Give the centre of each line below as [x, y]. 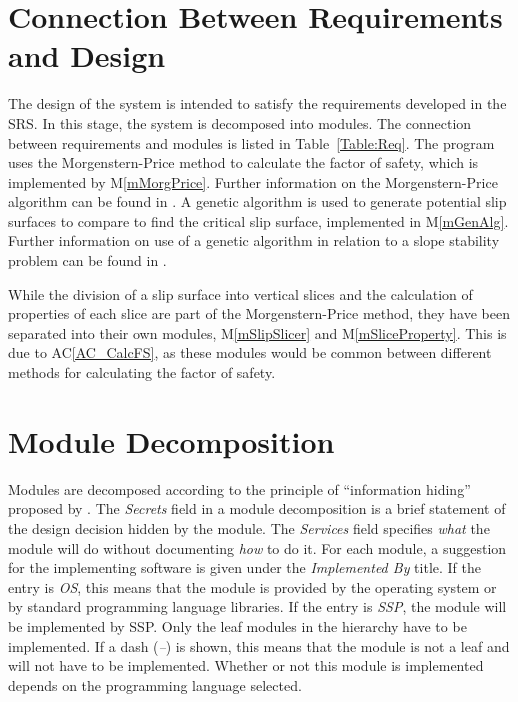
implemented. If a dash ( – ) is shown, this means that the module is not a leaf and [259, 645]
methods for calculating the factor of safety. [142, 372]
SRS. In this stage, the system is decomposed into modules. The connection [240, 122]
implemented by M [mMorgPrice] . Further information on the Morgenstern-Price [253, 181]
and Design [87, 55]
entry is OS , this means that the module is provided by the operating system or [252, 586]
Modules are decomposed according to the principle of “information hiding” [239, 488]
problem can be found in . [87, 260]
